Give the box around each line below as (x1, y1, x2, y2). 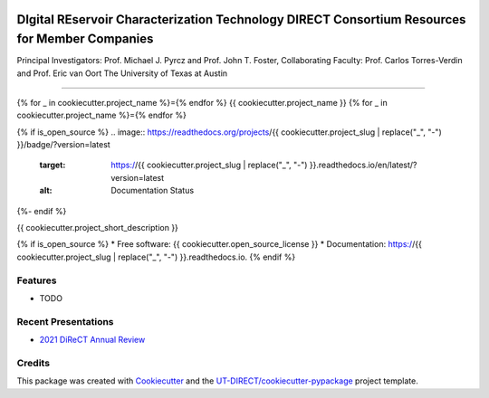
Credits (16, 356, 50, 369)
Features (16, 274, 57, 287)
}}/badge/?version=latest (16, 139, 110, 150)
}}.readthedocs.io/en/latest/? (309, 159, 417, 171)
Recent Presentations (16, 315, 114, 327)
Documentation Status (110, 185, 195, 196)
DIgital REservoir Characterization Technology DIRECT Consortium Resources (16, 12, 466, 27)
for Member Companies (16, 32, 154, 47)
